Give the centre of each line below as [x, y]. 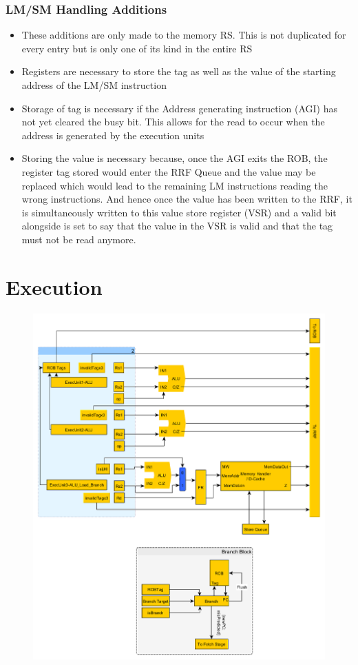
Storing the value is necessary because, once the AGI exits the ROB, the [175, 158]
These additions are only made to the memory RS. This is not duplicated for [184, 35]
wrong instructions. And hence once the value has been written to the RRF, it [187, 199]
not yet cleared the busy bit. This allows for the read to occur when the [173, 122]
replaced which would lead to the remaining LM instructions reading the [175, 185]
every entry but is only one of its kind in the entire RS [137, 48]
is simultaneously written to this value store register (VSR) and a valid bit [179, 212]
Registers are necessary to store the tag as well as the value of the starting [179, 71]
